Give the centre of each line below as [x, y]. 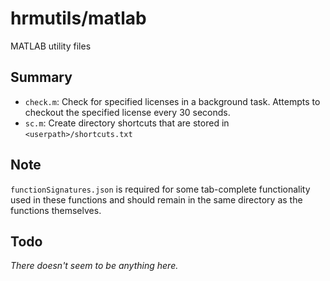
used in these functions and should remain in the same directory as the [156, 199]
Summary [41, 77]
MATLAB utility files [51, 46]
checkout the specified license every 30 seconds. [127, 112]
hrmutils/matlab [78, 18]
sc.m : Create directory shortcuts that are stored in [127, 123]
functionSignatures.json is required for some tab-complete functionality [160, 189]
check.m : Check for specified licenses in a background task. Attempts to [172, 101]
